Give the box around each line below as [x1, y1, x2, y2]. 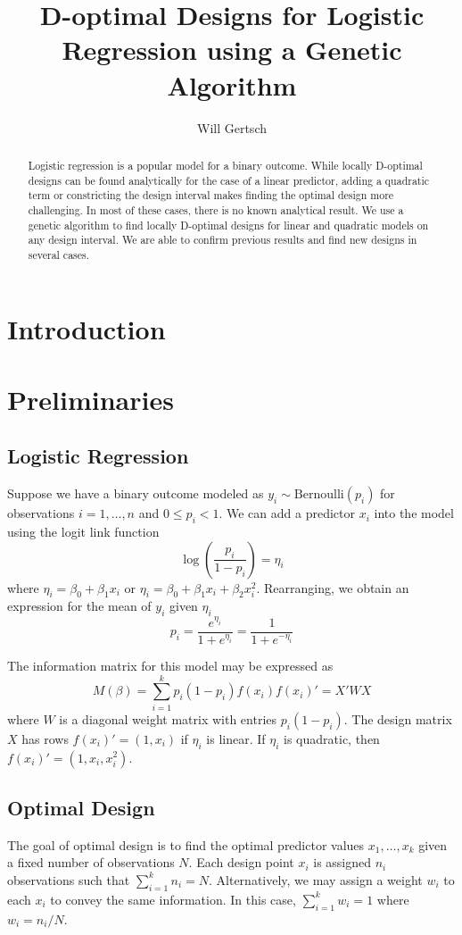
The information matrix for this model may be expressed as [7, 656, 334, 675]
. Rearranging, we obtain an [256, 578, 409, 597]
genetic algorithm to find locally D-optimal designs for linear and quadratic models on [28, 217, 429, 232]
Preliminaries [7, 380, 174, 417]
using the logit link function [7, 522, 160, 541]
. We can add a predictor [219, 504, 355, 522]
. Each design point [188, 853, 294, 872]
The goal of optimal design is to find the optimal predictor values [7, 835, 365, 854]
